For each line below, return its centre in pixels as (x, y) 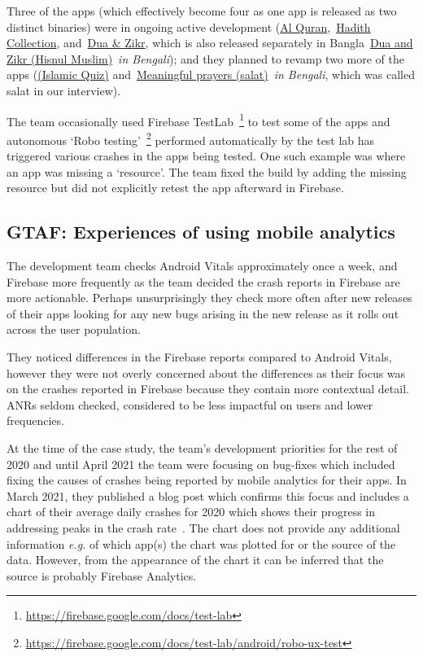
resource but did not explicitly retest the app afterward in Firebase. (175, 188)
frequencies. (35, 420)
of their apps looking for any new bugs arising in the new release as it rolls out (203, 313)
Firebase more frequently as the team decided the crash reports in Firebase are (203, 281)
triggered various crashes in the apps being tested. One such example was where (206, 156)
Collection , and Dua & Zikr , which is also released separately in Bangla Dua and (210, 43)
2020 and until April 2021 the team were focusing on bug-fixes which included (201, 464)
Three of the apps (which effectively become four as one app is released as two (202, 11)
